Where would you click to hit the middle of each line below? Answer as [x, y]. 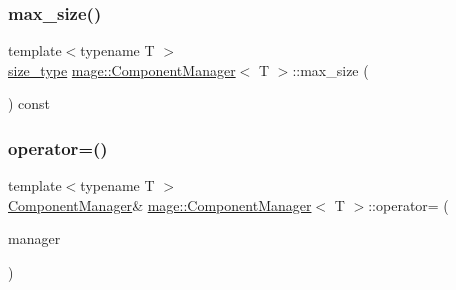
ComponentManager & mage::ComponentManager [160, 204]
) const [29, 103]
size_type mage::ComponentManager [122, 69]
